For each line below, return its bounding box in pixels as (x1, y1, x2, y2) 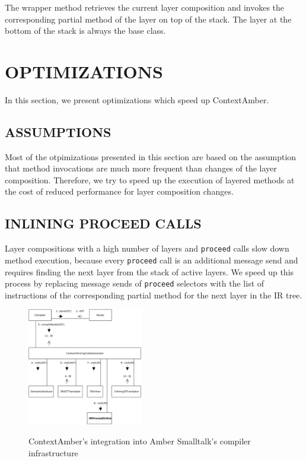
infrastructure (28, 447, 78, 459)
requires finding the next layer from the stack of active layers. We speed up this (5, 265, 294, 278)
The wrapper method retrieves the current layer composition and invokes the (5, 1, 285, 13)
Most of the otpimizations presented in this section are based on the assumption (5, 150, 297, 163)
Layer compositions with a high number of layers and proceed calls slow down (5, 242, 289, 255)
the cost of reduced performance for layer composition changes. (5, 185, 234, 198)
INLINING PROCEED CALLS (5, 214, 202, 233)
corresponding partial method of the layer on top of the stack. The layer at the (5, 12, 292, 25)
